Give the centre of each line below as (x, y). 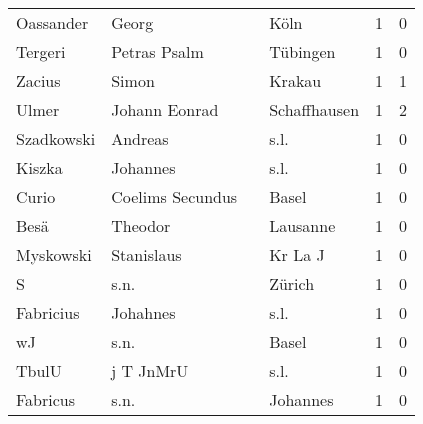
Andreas (140, 138)
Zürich (292, 283)
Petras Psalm (157, 51)
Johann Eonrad (165, 109)
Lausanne (302, 225)
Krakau (295, 80)
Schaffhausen (314, 109)
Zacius (38, 80)
